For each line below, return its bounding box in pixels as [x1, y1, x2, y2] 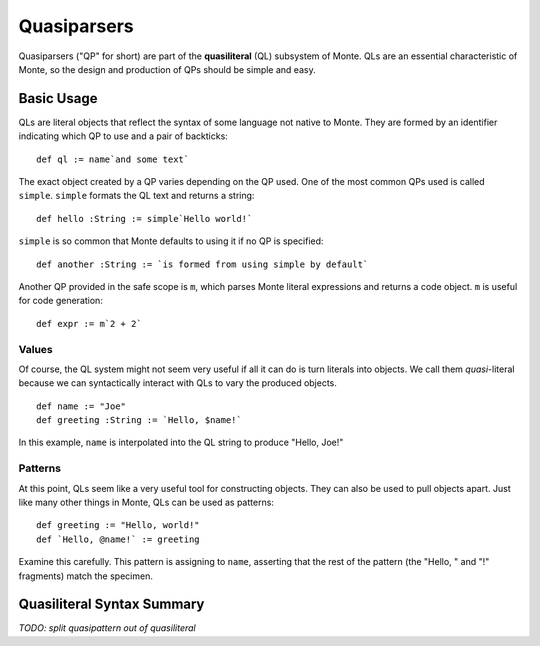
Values [18, 342, 54, 356]
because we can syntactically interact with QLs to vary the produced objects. [18, 377, 337, 389]
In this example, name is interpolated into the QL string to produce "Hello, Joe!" [18, 436, 344, 449]
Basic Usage [18, 90, 98, 107]
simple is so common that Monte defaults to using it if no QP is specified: [18, 235, 324, 247]
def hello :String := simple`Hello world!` [36, 213, 253, 224]
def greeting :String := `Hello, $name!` [36, 415, 242, 426]
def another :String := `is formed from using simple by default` [36, 258, 369, 270]
